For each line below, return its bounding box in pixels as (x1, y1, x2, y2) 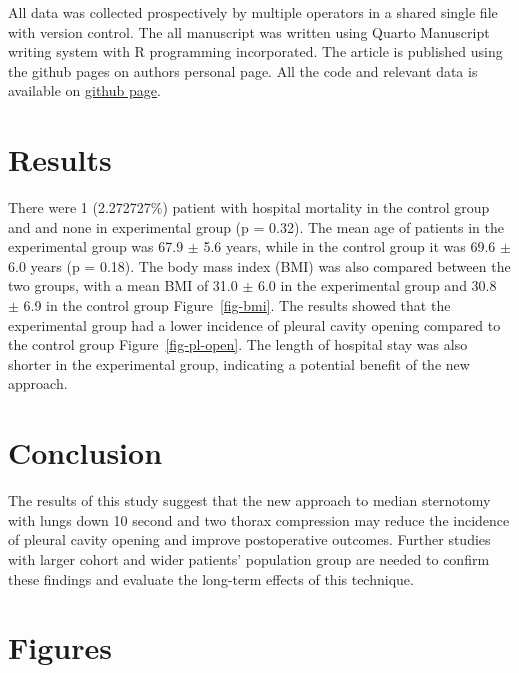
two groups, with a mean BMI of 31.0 (8, 275, 238, 296)
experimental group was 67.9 (8, 236, 184, 257)
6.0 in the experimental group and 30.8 (257, 275, 497, 296)
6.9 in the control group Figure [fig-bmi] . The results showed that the (23, 295, 451, 316)
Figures (8, 627, 112, 668)
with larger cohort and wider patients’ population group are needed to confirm (8, 548, 490, 569)
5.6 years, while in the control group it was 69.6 (203, 236, 496, 257)
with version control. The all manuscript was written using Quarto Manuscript (8, 21, 490, 42)
